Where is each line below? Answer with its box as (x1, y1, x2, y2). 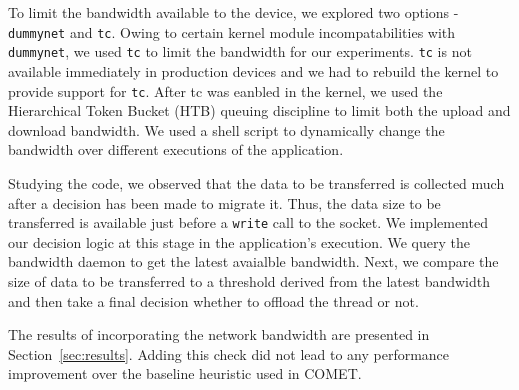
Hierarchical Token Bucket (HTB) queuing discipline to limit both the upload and (8, 100, 511, 121)
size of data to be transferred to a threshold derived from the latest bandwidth (8, 270, 491, 291)
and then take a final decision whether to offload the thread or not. (8, 290, 419, 311)
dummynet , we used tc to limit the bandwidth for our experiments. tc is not (8, 41, 472, 62)
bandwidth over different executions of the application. (8, 139, 344, 160)
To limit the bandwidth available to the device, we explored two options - (8, 2, 459, 22)
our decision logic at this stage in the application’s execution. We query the (8, 231, 470, 252)
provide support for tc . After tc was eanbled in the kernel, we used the (8, 80, 443, 101)
